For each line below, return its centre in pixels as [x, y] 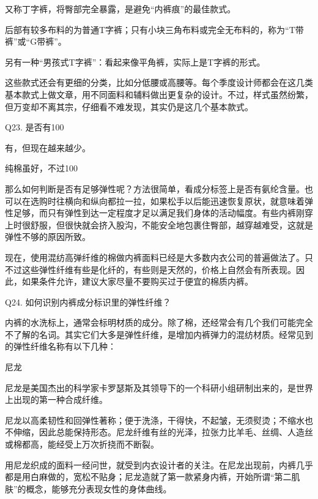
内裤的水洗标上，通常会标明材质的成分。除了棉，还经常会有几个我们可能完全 [159, 322]
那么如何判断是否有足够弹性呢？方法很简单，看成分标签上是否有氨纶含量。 [155, 188]
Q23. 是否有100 [35, 127]
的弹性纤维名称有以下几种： [61, 346]
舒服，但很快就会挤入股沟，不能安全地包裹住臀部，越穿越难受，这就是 [172, 224]
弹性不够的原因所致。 [48, 237]
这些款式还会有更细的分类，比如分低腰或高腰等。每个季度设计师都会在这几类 [159, 82]
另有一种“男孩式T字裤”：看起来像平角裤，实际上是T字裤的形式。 [135, 62]
